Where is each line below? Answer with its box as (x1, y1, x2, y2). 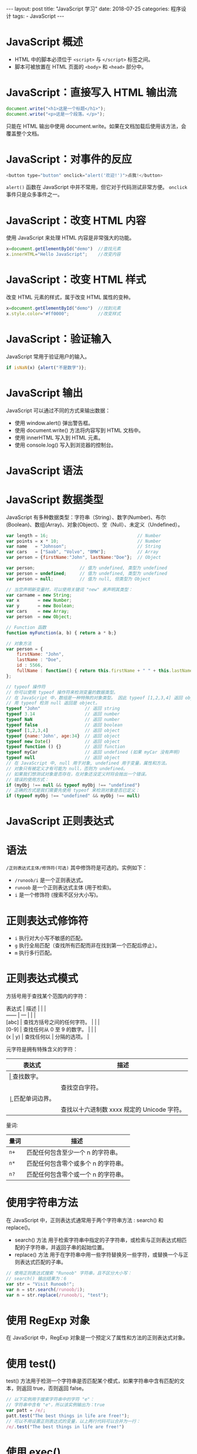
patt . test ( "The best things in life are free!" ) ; (6, 1413, 130, 1419)
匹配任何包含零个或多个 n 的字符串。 (26, 1159, 128, 1168)
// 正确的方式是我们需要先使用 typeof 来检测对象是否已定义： (6, 788, 140, 794)
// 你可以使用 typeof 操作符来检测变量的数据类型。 (6, 689, 118, 695)
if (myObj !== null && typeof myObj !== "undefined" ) (6, 782, 141, 788)
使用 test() (6, 1357, 57, 1370)
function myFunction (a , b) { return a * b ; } (6, 630, 117, 636)
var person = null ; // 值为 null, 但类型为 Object (6, 576, 151, 582)
